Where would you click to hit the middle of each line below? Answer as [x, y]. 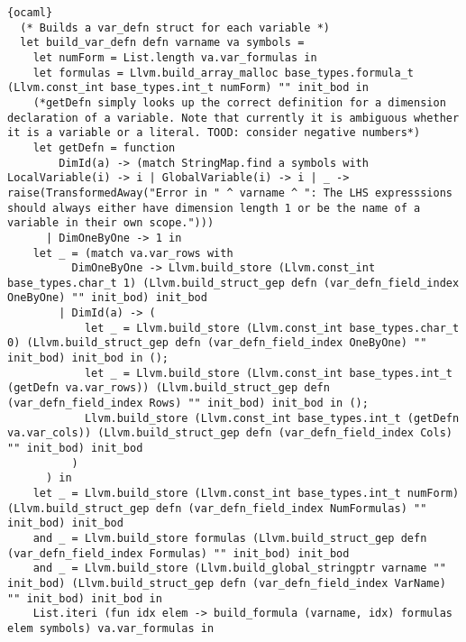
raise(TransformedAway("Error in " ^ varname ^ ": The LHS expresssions [230, 193]
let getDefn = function [104, 147]
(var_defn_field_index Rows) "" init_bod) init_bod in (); [188, 404]
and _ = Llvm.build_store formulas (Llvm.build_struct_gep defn [230, 538]
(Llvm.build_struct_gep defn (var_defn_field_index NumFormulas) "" [217, 508]
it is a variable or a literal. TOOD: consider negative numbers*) [214, 133]
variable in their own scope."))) [111, 223]
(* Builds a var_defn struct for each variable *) [175, 28]
